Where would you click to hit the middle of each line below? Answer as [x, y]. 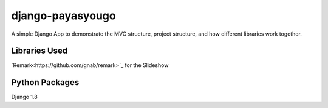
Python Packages [45, 82]
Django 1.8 [24, 97]
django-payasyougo [63, 16]
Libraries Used [39, 51]
